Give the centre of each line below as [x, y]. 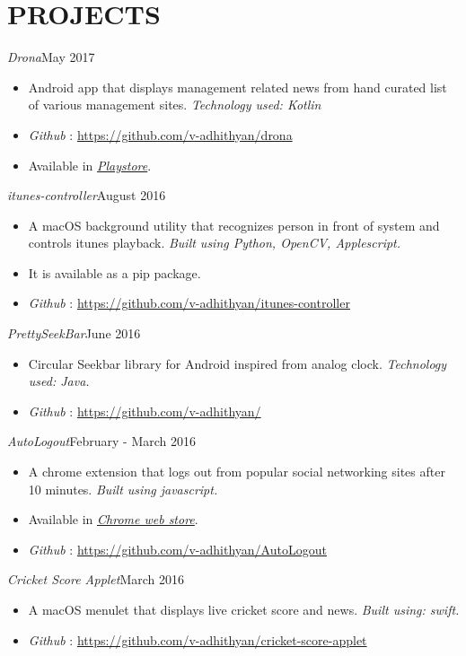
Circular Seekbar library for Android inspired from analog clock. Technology [237, 363]
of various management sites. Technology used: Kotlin [175, 105]
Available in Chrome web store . [113, 519]
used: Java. [59, 381]
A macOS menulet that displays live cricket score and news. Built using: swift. [244, 609]
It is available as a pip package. [114, 272]
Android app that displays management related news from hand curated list [237, 87]
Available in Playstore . [90, 165]
